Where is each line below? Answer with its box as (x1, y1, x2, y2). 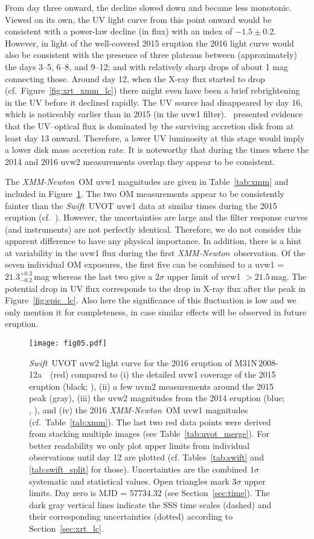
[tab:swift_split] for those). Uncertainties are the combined (29, 463, 248, 476)
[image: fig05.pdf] (29, 339, 107, 348)
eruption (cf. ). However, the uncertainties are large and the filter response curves (5, 211, 308, 224)
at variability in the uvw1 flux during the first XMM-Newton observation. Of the (5, 246, 306, 259)
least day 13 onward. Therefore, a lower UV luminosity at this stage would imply (5, 131, 305, 144)
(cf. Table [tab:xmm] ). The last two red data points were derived (29, 415, 271, 428)
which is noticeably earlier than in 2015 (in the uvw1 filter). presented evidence (5, 108, 303, 120)
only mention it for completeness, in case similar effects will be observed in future (5, 305, 307, 318)
